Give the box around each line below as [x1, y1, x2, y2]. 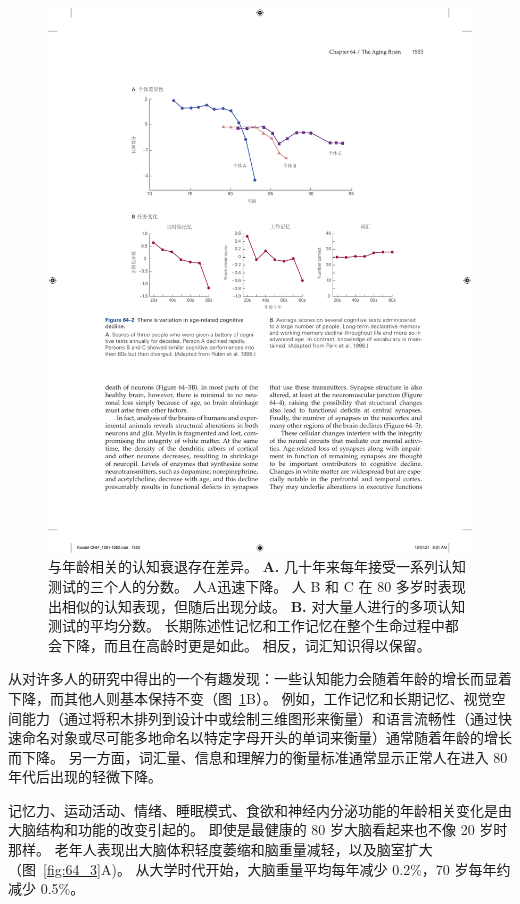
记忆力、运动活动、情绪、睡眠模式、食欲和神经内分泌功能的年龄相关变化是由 [8, 799, 512, 820]
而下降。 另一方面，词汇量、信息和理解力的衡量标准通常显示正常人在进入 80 [8, 746, 508, 767]
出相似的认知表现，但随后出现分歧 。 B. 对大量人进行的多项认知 [48, 595, 466, 616]
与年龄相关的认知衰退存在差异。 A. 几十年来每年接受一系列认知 [48, 556, 466, 577]
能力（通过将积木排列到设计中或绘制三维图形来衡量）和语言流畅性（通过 [21, 707, 498, 728]
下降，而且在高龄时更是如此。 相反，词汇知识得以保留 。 [61, 634, 431, 655]
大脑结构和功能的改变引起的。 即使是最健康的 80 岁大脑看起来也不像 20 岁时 [8, 819, 508, 840]
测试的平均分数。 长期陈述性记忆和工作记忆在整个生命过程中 [48, 615, 445, 636]
